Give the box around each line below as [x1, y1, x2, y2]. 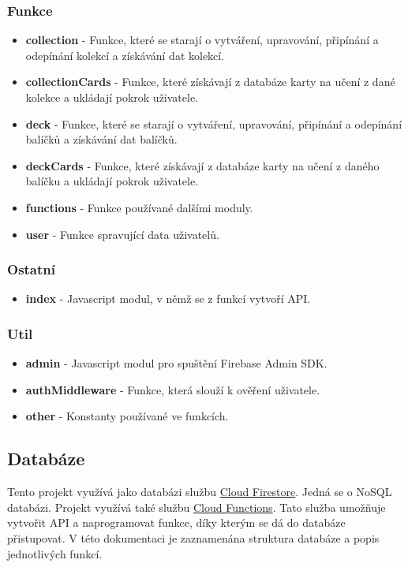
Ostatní [7, 259, 56, 279]
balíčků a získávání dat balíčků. [25, 131, 178, 147]
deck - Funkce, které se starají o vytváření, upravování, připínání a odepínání [25, 115, 402, 132]
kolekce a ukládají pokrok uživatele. [25, 89, 199, 105]
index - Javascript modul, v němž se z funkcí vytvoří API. [25, 290, 311, 307]
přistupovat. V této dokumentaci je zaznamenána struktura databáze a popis [7, 529, 380, 546]
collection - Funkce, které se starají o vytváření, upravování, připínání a [25, 32, 379, 48]
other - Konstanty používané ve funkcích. [25, 408, 229, 424]
